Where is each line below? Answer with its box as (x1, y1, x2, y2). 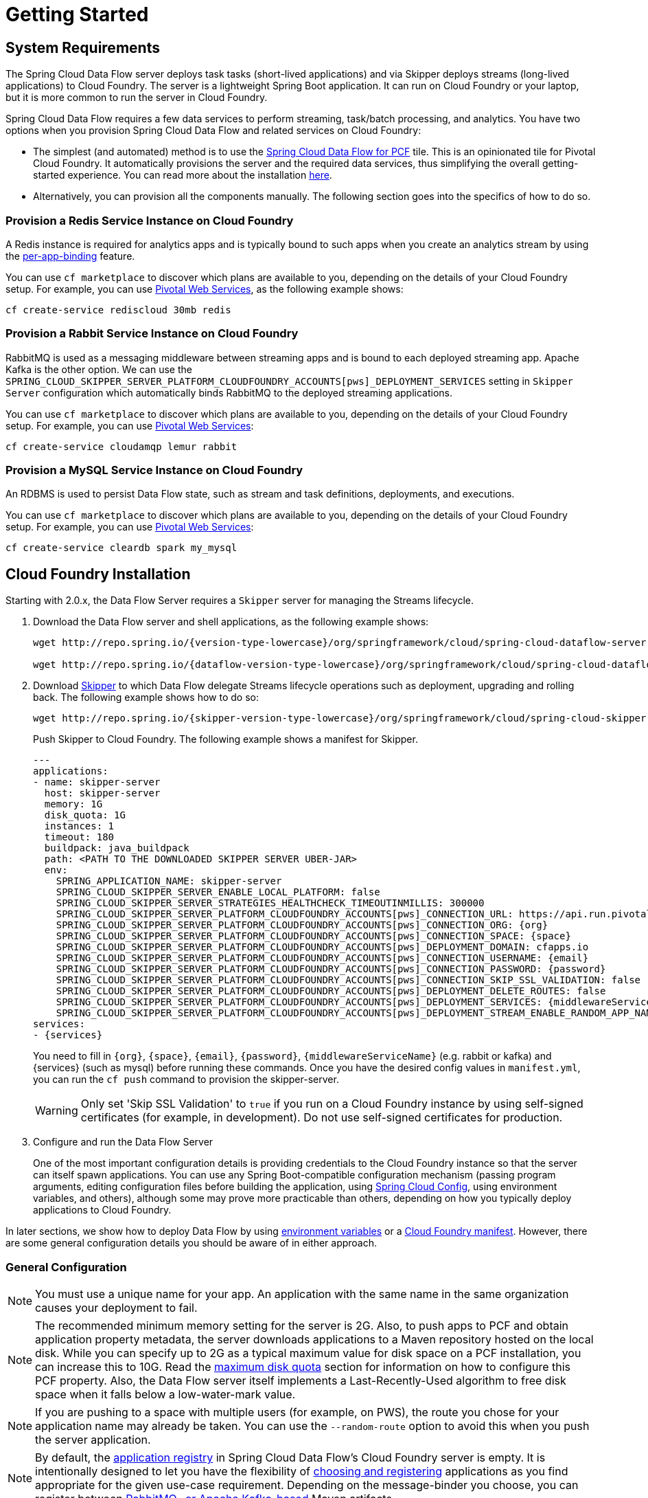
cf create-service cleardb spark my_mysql (5, 542, 238, 554)
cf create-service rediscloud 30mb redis (5, 304, 231, 315)
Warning (35, 1104, 78, 1118)
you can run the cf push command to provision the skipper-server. (33, 1073, 339, 1086)
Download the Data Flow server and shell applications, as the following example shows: (33, 616, 429, 628)
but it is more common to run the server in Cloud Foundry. (5, 91, 268, 104)
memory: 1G (44, 798, 103, 810)
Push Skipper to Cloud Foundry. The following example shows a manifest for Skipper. (33, 733, 418, 746)
